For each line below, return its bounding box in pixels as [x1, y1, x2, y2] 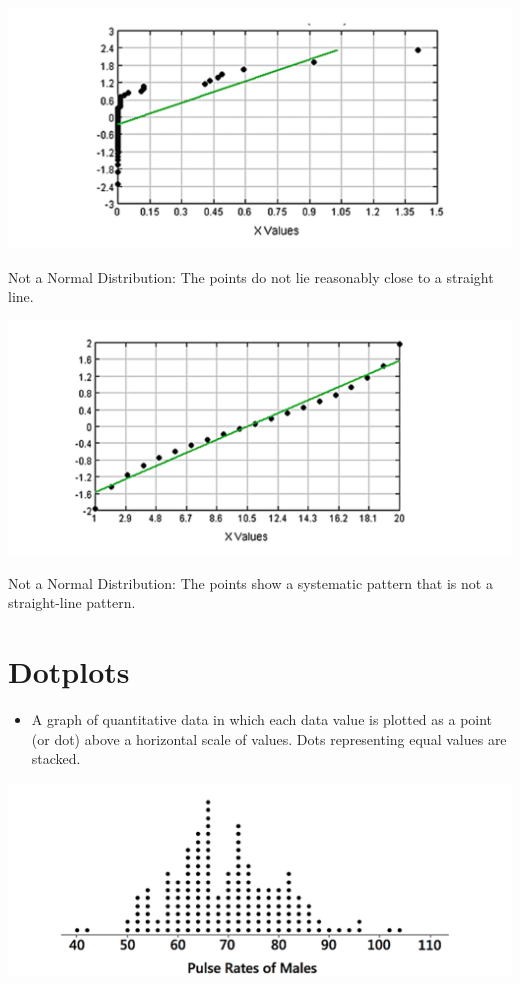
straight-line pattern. [8, 592, 136, 613]
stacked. [31, 748, 81, 769]
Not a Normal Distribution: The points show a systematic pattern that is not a [8, 572, 493, 593]
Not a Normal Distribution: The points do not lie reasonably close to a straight [8, 266, 494, 287]
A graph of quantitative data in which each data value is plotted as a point [31, 709, 493, 730]
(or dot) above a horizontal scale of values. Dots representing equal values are [31, 728, 507, 749]
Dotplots [8, 651, 130, 692]
